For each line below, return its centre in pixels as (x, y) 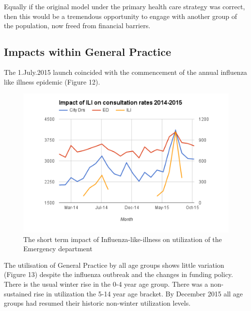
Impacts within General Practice (88, 52)
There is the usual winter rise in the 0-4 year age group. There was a (106, 284)
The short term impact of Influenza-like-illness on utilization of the (123, 239)
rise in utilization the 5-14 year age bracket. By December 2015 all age (138, 293)
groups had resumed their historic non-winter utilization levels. (97, 303)
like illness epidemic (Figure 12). (52, 81)
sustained (18, 293)
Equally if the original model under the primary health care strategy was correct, (125, 6)
